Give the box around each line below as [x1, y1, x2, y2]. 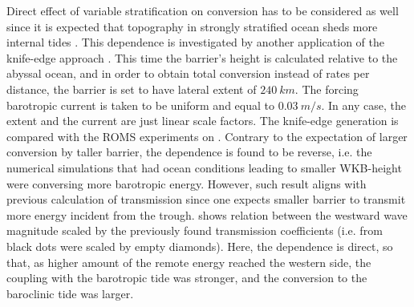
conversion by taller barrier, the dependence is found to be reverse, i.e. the [6, 143, 372, 160]
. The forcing [294, 80, 359, 97]
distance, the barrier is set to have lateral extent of [6, 80, 257, 97]
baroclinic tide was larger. [6, 285, 134, 301]
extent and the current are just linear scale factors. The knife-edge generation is [6, 112, 399, 129]
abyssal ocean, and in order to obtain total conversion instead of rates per [6, 65, 370, 82]
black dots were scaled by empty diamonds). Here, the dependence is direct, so [6, 237, 393, 254]
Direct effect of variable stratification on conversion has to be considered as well [6, 2, 399, 18]
